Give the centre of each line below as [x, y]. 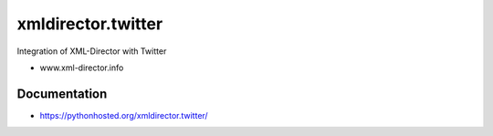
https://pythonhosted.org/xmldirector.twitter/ [124, 115]
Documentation [62, 94]
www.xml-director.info [82, 68]
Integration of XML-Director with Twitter [92, 51]
